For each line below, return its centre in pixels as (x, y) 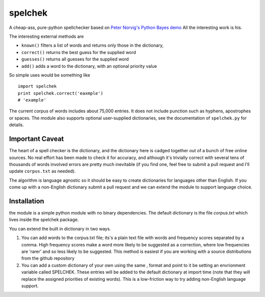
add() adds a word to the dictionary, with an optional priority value (89, 66)
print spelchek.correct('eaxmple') (61, 93)
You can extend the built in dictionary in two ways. (60, 229)
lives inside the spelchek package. (44, 220)
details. (16, 125)
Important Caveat (37, 139)
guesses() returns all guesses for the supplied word (75, 59)
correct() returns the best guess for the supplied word (79, 52)
